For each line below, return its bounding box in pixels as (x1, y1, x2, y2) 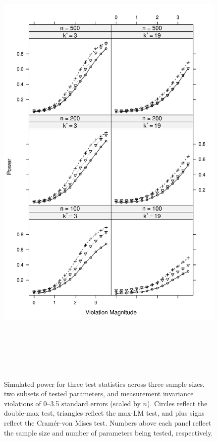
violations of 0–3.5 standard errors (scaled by (4, 398, 141, 408)
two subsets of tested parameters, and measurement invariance (4, 388, 194, 399)
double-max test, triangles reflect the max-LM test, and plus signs (4, 408, 205, 418)
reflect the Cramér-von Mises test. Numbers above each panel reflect (4, 417, 212, 428)
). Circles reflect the (147, 398, 208, 408)
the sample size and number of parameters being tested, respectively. (4, 427, 213, 438)
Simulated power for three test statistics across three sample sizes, (4, 378, 205, 389)
